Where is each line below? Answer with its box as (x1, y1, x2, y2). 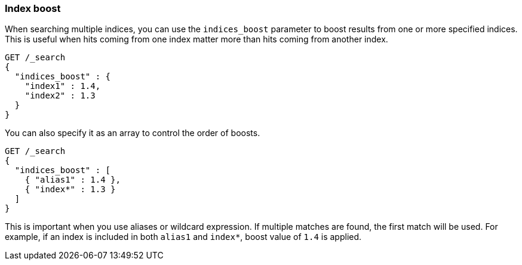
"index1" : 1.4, (24, 81, 101, 91)
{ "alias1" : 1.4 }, (24, 175, 121, 185)
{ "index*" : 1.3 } (24, 184, 116, 195)
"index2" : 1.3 (24, 91, 96, 101)
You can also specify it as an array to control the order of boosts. (5, 128, 260, 138)
